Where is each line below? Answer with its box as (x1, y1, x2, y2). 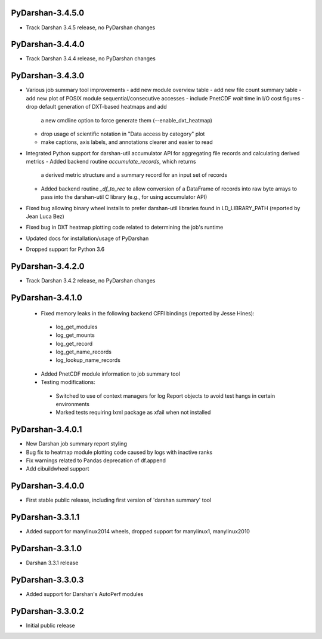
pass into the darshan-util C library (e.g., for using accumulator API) (41, 193, 208, 201)
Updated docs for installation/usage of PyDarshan (26, 235, 149, 242)
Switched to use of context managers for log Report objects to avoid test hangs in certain (55, 392, 275, 400)
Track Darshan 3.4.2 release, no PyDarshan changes (26, 277, 156, 284)
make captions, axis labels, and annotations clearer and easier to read (41, 139, 213, 146)
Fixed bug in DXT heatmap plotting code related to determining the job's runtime (26, 224, 224, 231)
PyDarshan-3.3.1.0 (11, 543, 82, 554)
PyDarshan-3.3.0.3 (11, 575, 84, 585)
